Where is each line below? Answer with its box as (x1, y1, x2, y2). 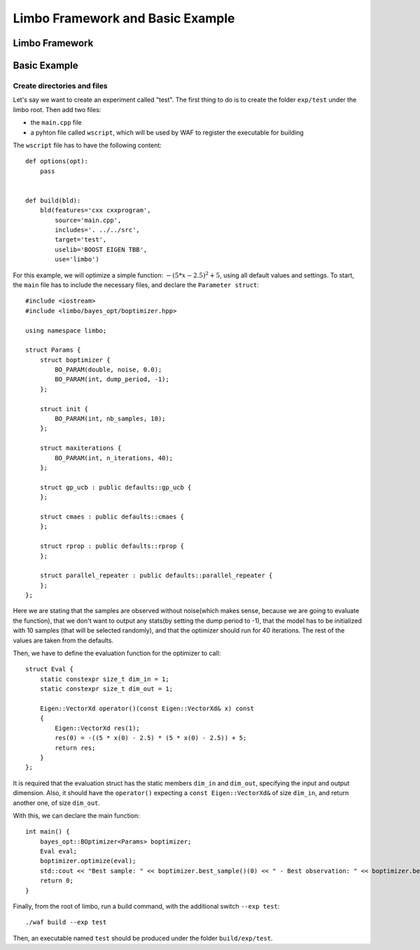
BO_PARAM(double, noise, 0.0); (55, 366, 162, 374)
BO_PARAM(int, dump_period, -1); (55, 376, 169, 383)
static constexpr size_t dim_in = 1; (39, 675, 169, 683)
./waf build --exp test (25, 918, 107, 926)
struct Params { (25, 346, 81, 354)
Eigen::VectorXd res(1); (55, 724, 140, 732)
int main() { (25, 827, 70, 836)
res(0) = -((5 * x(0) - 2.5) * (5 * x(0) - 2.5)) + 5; (55, 734, 247, 742)
